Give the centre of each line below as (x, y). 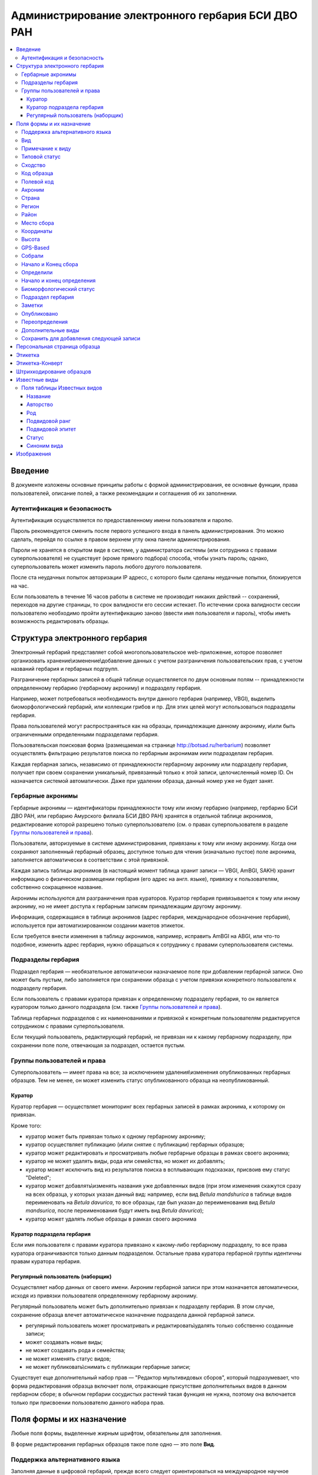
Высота (31, 240)
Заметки (32, 305)
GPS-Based (35, 247)
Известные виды (37, 379)
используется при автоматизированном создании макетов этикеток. (98, 925)
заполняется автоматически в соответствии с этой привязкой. (90, 860)
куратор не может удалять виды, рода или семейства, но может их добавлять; (125, 1161)
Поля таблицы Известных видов (62, 388)
